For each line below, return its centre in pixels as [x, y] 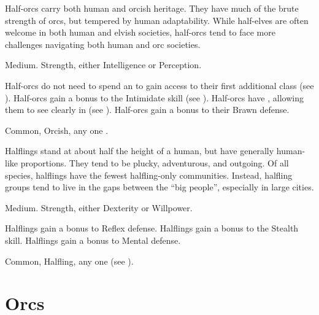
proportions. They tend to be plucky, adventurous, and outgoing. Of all [155, 162]
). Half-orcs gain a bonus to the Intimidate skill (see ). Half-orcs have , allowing [154, 97]
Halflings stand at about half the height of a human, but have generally [140, 151]
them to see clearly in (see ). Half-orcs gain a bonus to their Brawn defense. [147, 110]
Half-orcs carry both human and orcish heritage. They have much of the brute [152, 8]
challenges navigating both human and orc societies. [103, 44]
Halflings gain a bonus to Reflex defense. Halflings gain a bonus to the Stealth [152, 228]
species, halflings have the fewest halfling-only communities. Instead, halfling [149, 175]
